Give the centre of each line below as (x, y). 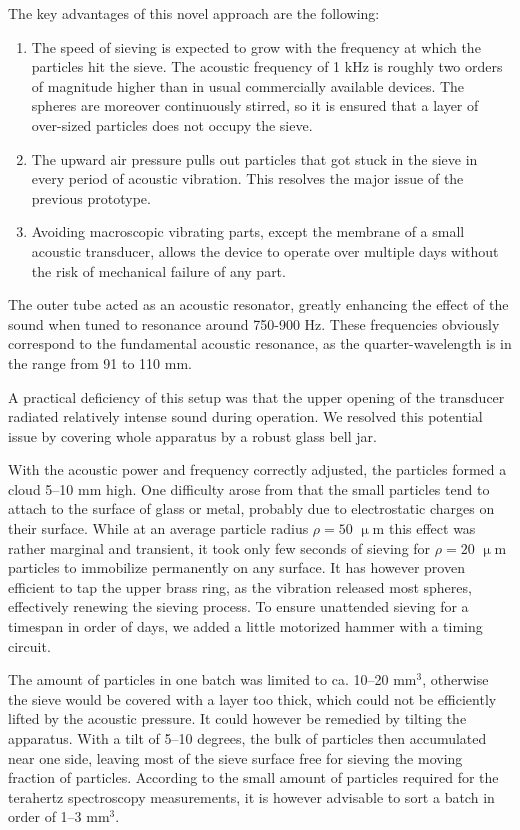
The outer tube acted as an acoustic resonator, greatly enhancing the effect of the (258, 304)
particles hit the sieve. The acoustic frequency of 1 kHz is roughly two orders (267, 66)
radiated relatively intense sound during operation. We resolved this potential (245, 416)
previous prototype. (91, 197)
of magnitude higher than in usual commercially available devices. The (248, 85)
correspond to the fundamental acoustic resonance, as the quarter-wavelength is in (260, 343)
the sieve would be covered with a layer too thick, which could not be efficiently (252, 698)
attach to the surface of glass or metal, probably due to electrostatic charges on (251, 508)
